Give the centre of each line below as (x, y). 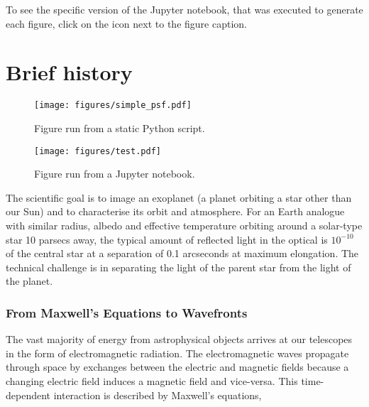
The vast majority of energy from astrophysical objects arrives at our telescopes (179, 339)
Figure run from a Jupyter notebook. (115, 174)
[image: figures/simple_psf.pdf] (113, 105)
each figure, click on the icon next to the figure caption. (126, 23)
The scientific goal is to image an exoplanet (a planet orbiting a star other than (179, 197)
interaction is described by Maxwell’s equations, (158, 395)
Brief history (69, 72)
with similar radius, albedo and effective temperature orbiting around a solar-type (184, 225)
